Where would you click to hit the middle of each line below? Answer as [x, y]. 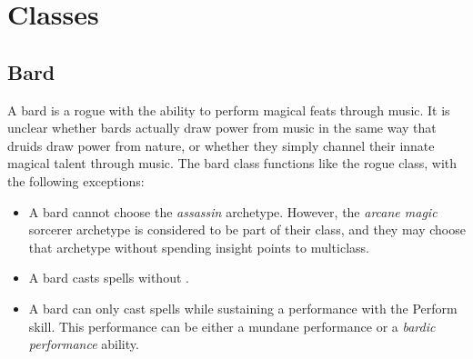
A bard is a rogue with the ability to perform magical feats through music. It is [229, 110]
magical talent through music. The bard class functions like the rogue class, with [232, 163]
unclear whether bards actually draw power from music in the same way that [222, 128]
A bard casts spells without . [109, 278]
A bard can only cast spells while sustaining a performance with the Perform [243, 308]
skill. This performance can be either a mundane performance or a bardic [232, 326]
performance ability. [84, 344]
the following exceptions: [76, 180]
